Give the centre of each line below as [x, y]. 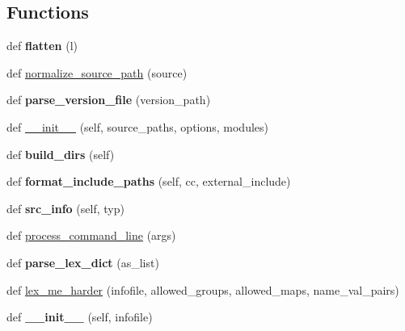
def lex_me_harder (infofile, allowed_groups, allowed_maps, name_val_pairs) [203, 289]
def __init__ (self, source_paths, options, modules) [138, 126]
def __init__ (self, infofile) [80, 317]
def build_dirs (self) [61, 154]
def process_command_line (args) [91, 235]
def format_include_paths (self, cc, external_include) [149, 181]
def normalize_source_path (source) [97, 72]
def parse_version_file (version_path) [109, 100]
